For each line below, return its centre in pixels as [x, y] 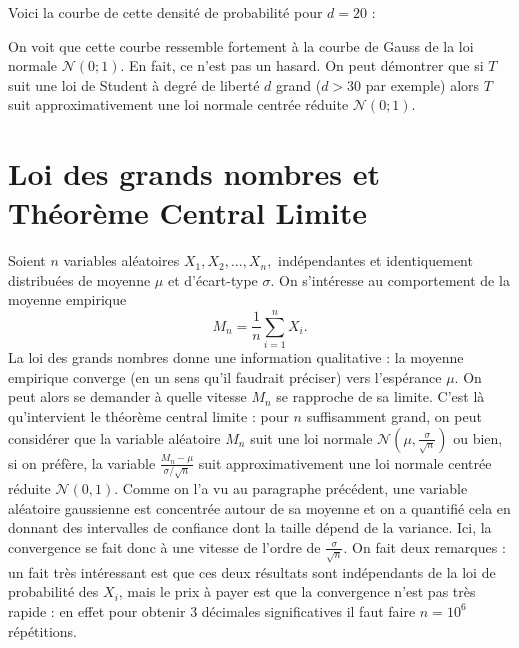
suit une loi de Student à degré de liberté [134, 84]
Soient [27, 260]
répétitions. [42, 630]
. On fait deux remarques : [424, 546]
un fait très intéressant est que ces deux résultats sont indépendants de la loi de [252, 571]
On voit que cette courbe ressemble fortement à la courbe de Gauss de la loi [241, 45]
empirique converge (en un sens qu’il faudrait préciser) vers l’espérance [225, 376]
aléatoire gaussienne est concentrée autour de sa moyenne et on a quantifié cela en [259, 507]
